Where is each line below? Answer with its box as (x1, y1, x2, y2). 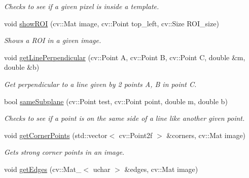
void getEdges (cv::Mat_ (4, 163, 82, 174)
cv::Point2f (119, 129, 153, 140)
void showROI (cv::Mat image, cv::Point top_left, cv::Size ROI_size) (4, 18, 219, 28)
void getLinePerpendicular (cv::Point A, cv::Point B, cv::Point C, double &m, (4, 52, 245, 62)
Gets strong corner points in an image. (4, 147, 125, 157)
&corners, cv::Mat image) (166, 129, 246, 140)
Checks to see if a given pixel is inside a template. (4, 1, 159, 11)
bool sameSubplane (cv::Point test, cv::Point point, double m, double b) (4, 96, 228, 106)
